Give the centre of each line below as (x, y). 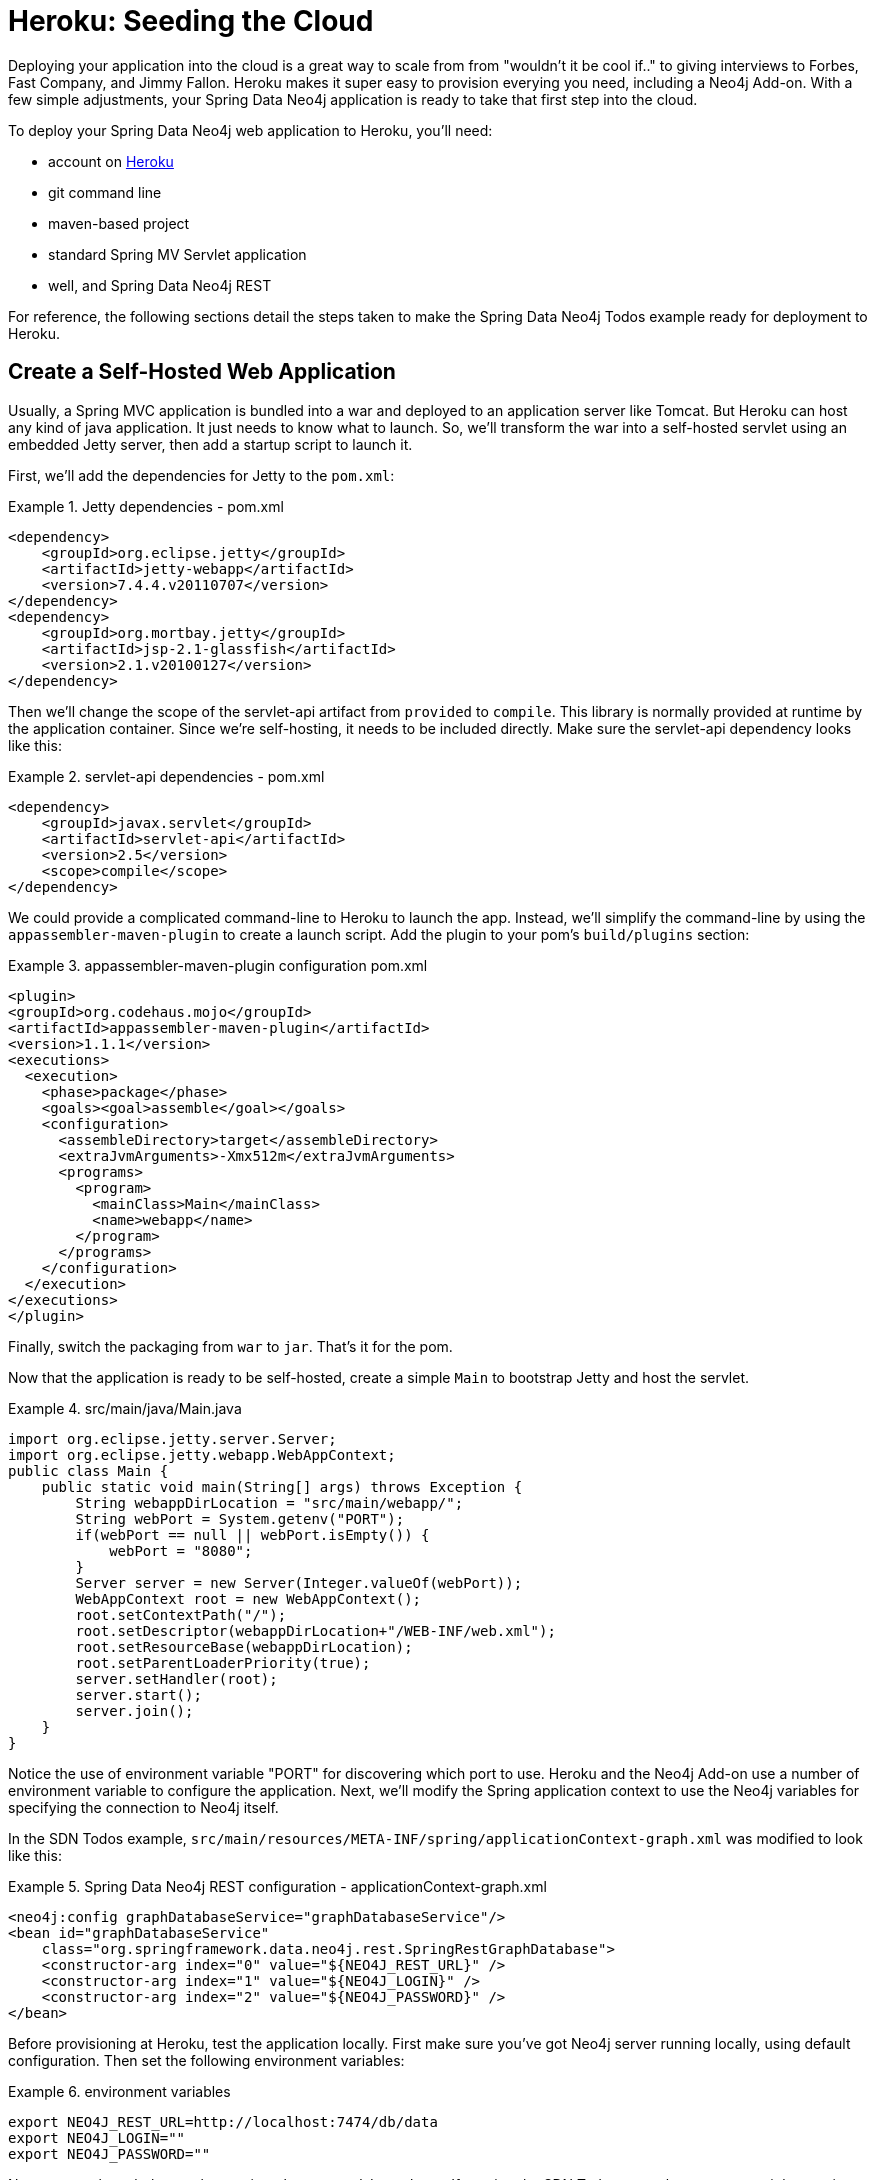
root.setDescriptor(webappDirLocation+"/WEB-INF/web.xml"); (315, 1630)
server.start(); (138, 1694)
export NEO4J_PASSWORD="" (109, 2153)
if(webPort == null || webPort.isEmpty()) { (252, 1534)
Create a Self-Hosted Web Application (202, 372)
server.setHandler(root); (176, 1678)
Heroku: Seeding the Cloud (191, 21)
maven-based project (119, 223)
